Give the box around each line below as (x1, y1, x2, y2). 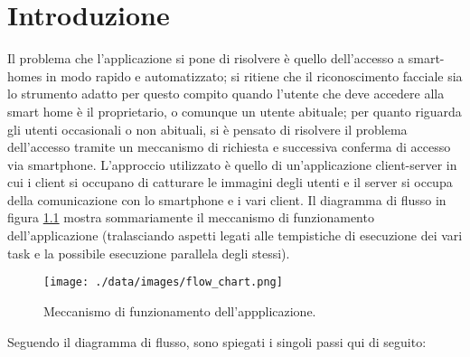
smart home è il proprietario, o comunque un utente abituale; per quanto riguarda (7, 101, 462, 120)
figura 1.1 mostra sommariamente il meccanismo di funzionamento (7, 208, 374, 227)
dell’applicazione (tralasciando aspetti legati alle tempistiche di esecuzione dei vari (7, 226, 463, 245)
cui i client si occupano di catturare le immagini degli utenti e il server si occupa (7, 173, 453, 192)
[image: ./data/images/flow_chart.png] (43, 276, 283, 289)
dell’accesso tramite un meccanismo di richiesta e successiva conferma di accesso (7, 137, 451, 156)
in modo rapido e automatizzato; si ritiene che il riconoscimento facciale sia (45, 66, 463, 85)
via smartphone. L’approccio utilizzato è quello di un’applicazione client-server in (7, 155, 457, 174)
